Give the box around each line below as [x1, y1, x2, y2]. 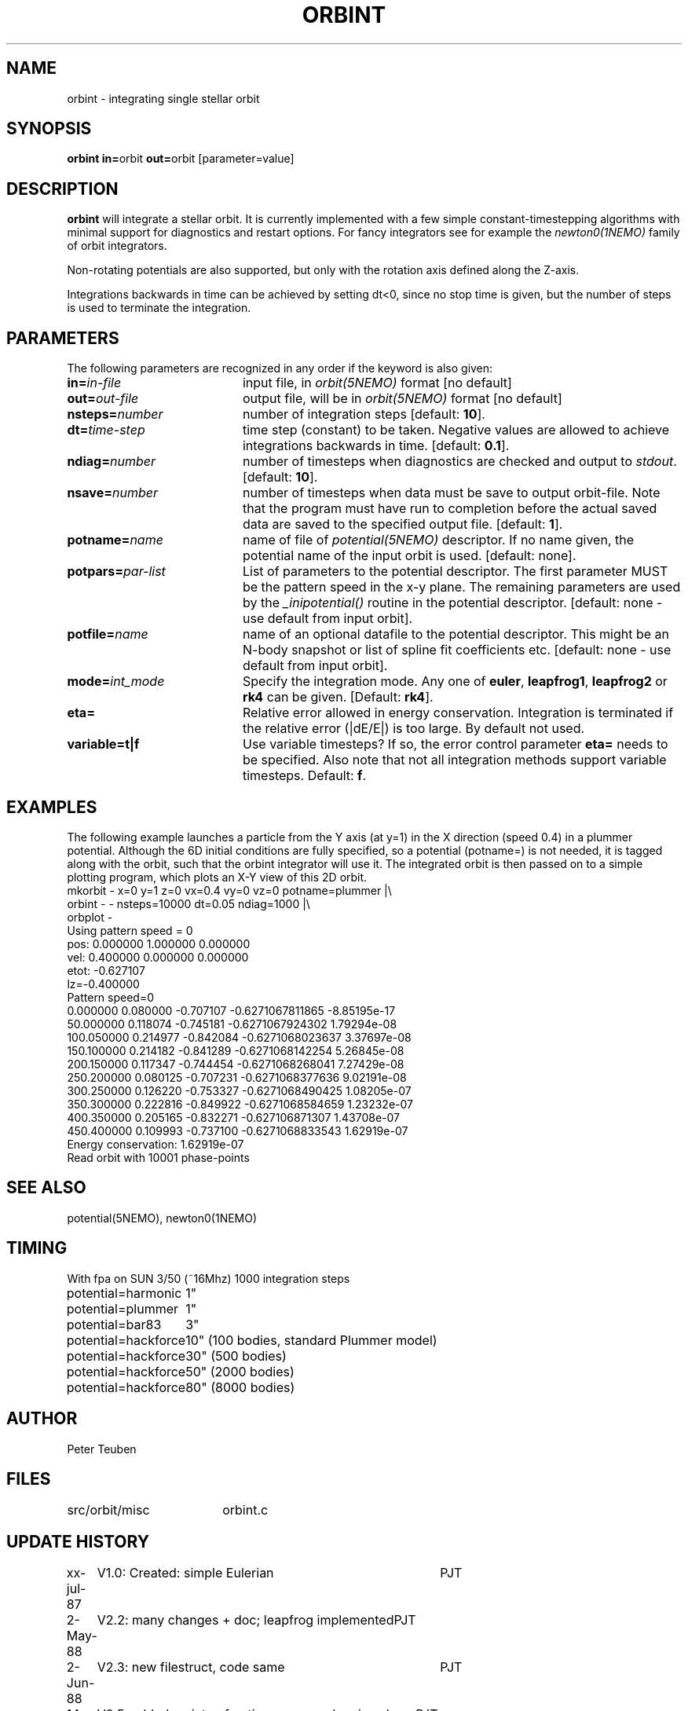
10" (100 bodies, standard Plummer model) [185, 1332, 437, 1348]
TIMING [6, 1238, 68, 1259]
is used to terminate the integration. [67, 301, 251, 315]
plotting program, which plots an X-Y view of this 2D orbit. [67, 870, 368, 884]
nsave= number [67, 485, 159, 501]
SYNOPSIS [6, 119, 92, 139]
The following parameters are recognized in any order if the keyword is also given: [67, 361, 493, 376]
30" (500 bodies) [185, 1347, 287, 1364]
